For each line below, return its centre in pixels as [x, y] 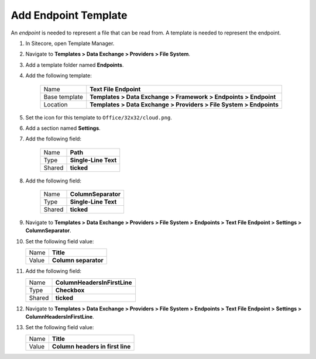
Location [56, 104]
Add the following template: [59, 75]
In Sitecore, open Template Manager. [70, 43]
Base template [63, 96]
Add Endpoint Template [69, 15]
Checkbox [70, 290]
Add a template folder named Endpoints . [75, 65]
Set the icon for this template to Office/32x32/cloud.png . [99, 118]
